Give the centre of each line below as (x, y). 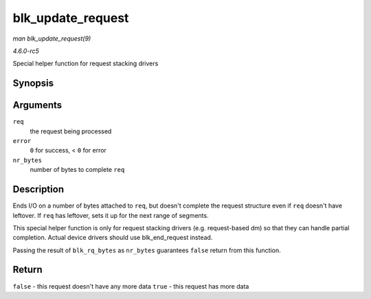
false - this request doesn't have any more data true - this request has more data (131, 286)
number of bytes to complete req (77, 170)
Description (38, 189)
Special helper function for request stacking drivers (86, 64)
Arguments (37, 106)
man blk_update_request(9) (52, 38)
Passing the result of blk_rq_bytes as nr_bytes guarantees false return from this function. (147, 250)
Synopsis (33, 84)
